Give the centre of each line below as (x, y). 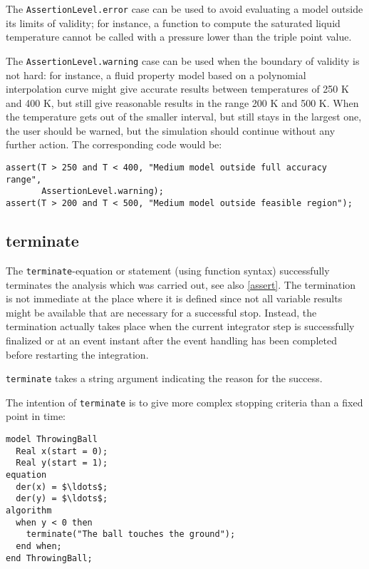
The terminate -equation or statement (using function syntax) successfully (168, 270)
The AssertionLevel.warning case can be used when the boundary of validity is (183, 60)
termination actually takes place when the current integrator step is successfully (180, 326)
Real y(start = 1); (62, 463)
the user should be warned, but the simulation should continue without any (171, 130)
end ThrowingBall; (49, 558)
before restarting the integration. (77, 354)
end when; (39, 546)
